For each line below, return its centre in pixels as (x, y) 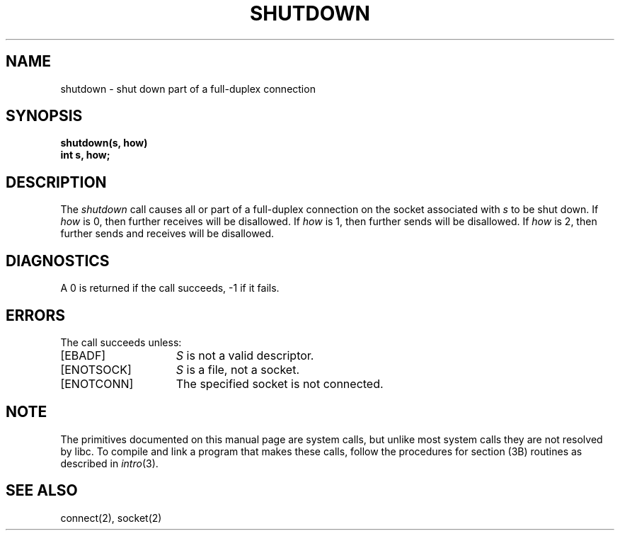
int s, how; (85, 155)
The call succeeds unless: (121, 342)
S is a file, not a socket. (237, 369)
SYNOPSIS (44, 116)
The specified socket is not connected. (280, 383)
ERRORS (36, 315)
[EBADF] (83, 355)
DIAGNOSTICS (58, 261)
